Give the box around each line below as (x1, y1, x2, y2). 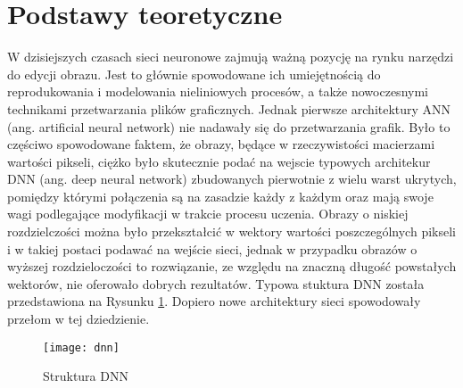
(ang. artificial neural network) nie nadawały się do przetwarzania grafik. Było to (7, 117, 451, 136)
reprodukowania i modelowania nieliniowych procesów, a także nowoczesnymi (7, 82, 428, 101)
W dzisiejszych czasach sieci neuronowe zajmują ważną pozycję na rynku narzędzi (7, 47, 454, 66)
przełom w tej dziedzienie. (7, 310, 150, 328)
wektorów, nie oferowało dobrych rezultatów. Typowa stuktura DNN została (7, 274, 425, 293)
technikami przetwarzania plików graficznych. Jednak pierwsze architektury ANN (7, 99, 451, 118)
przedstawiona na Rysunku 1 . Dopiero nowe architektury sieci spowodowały (7, 292, 421, 310)
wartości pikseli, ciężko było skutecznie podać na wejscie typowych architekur (7, 152, 431, 170)
